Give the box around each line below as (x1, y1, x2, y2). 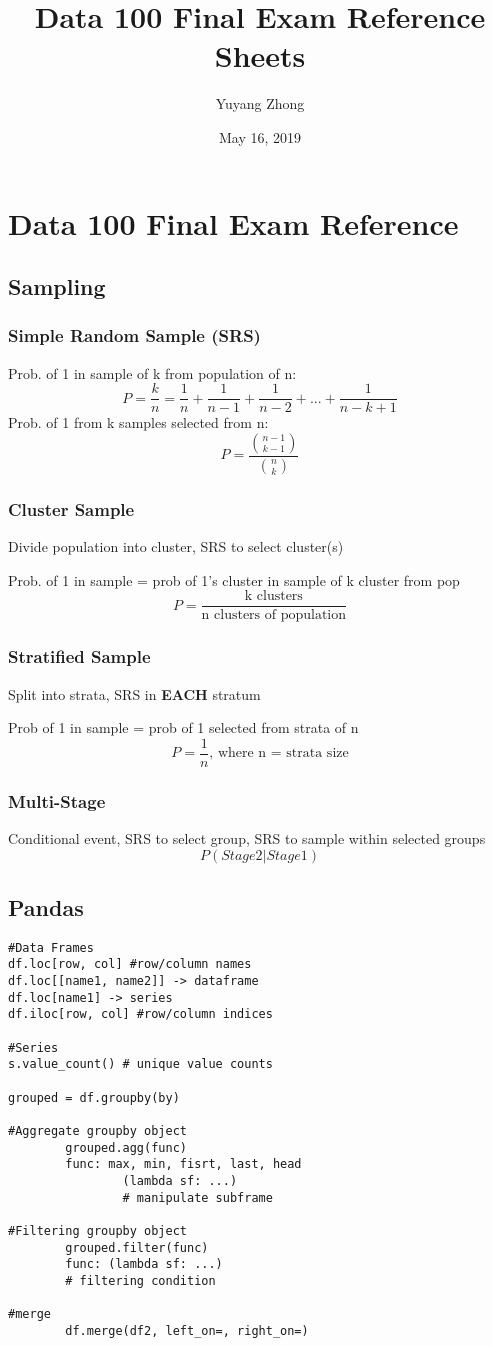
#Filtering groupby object (8, 1223, 187, 1238)
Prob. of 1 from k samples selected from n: (8, 412, 269, 433)
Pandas (8, 891, 84, 922)
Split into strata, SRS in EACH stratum (8, 683, 261, 704)
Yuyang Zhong (215, 93, 305, 114)
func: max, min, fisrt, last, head (65, 1157, 302, 1172)
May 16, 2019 (218, 126, 302, 147)
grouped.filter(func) (65, 1240, 209, 1255)
